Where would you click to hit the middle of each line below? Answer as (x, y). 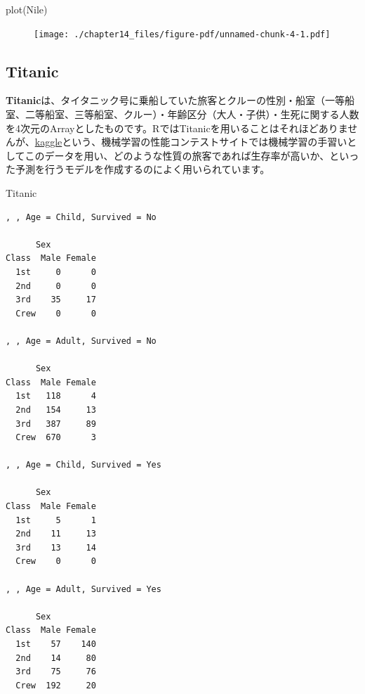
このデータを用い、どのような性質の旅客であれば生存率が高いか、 (177, 155)
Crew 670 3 (56, 438)
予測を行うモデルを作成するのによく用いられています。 (142, 169)
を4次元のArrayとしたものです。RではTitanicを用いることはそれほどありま (177, 128)
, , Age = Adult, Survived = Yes (84, 589)
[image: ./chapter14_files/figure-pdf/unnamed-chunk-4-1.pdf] (182, 34)
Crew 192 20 (56, 685)
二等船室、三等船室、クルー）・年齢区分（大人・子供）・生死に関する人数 (192, 114)
